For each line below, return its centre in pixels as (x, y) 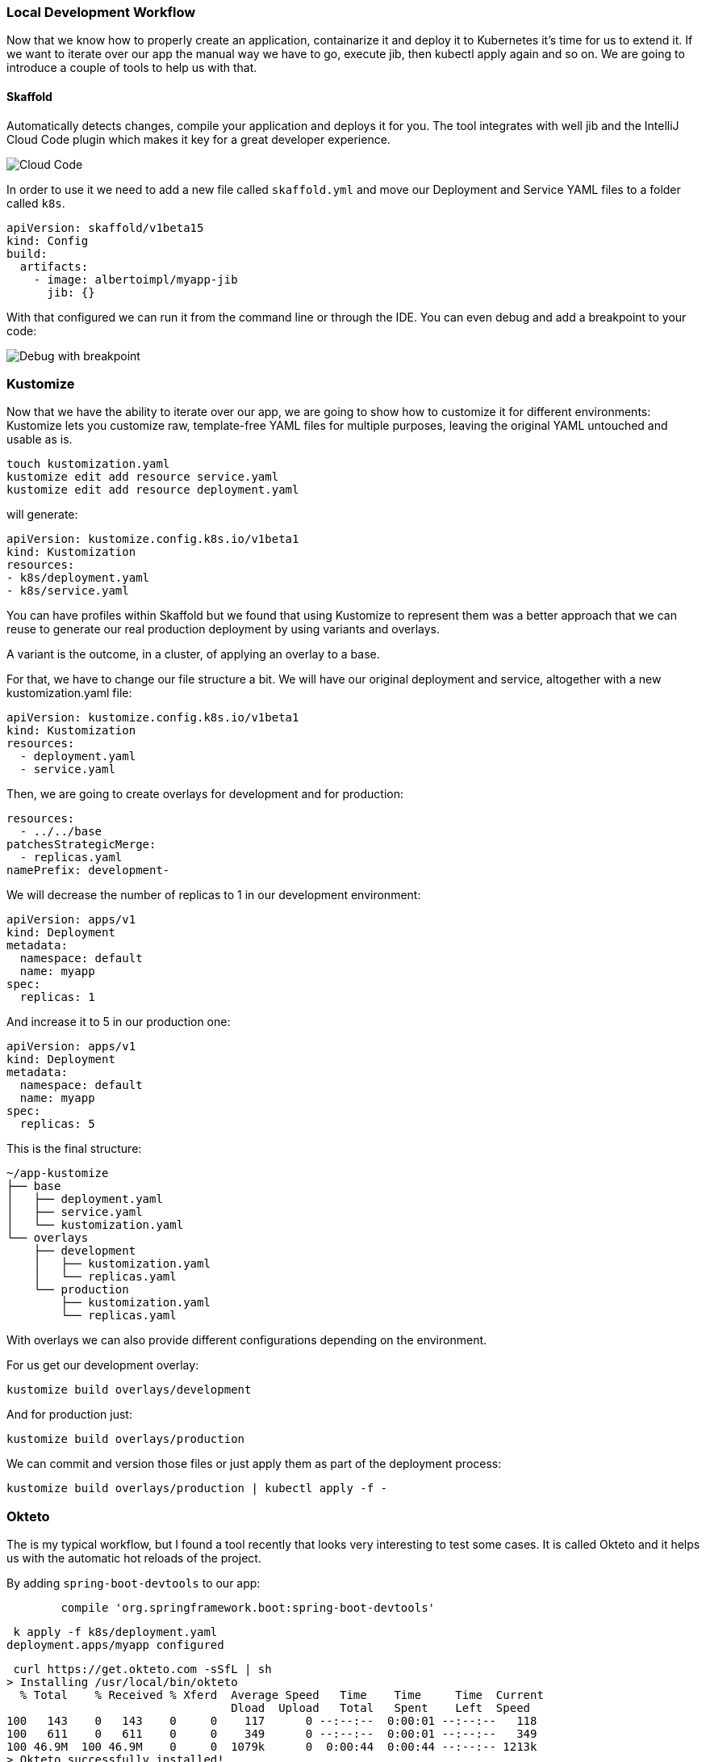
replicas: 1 (57, 997)
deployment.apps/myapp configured (115, 1645)
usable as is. (40, 439)
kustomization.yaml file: (69, 693)
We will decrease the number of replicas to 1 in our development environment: (214, 895)
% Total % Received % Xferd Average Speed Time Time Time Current (282, 1695)
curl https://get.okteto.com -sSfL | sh (142, 1669)
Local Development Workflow (101, 12)
